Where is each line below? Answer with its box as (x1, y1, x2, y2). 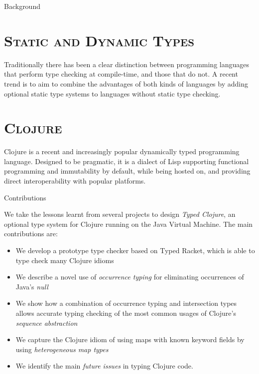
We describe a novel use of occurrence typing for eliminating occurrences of (15, 272, 244, 282)
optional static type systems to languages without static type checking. (4, 88, 221, 98)
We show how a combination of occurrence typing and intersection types (15, 298, 237, 308)
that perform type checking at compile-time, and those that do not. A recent (4, 69, 238, 79)
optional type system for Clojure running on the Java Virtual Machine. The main (4, 218, 253, 229)
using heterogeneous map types (15, 344, 109, 354)
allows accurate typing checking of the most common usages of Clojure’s (15, 307, 236, 318)
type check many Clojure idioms (15, 255, 114, 265)
